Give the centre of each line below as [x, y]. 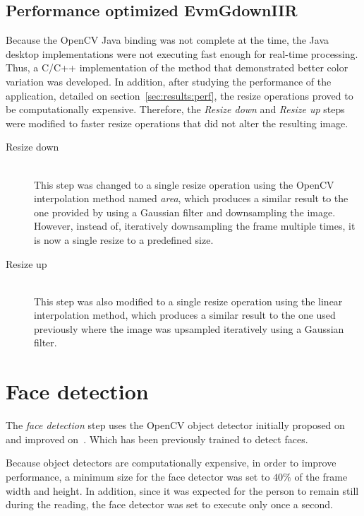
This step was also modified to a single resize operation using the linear [188, 301]
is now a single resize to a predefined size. [124, 239]
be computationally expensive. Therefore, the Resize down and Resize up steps [175, 109]
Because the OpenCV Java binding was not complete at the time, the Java [168, 40]
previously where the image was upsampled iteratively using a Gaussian [189, 328]
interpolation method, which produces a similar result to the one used [185, 315]
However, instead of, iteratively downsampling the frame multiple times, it [195, 226]
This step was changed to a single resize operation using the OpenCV [184, 184]
